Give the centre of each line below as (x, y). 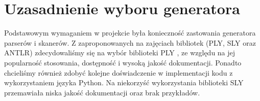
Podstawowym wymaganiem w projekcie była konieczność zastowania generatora (130, 33)
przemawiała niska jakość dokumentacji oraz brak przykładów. (102, 92)
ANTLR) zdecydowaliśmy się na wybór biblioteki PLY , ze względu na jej (120, 53)
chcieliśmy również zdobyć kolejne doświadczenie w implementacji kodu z (119, 72)
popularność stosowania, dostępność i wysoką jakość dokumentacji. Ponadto (123, 62)
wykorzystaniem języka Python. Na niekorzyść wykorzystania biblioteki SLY (124, 82)
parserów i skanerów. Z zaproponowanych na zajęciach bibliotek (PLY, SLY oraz (130, 42)
